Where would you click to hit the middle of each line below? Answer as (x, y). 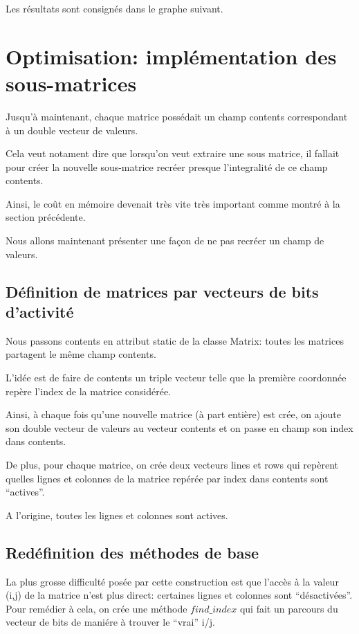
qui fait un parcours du (289, 608)
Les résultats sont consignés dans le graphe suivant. (114, 8)
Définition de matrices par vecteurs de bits (162, 291)
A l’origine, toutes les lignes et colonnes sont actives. (117, 515)
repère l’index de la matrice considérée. (88, 391)
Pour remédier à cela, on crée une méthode (96, 608)
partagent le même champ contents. (81, 354)
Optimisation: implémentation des (171, 56)
